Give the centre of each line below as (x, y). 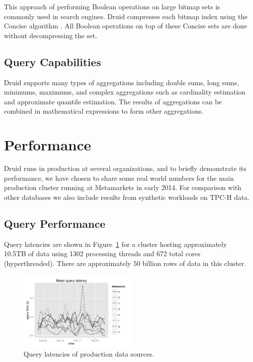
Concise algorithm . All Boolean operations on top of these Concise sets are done (126, 26)
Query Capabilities (52, 61)
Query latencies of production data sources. (89, 354)
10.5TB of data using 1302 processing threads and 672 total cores (102, 253)
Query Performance (55, 223)
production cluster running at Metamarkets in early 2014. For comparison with (123, 187)
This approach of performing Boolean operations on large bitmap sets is (112, 6)
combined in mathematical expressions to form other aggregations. (104, 111)
